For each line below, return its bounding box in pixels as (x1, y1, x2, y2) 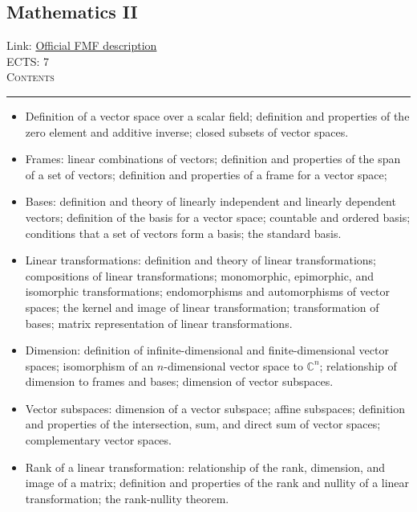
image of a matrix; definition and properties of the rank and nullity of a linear (25, 474, 410, 491)
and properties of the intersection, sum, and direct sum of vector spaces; (25, 416, 381, 432)
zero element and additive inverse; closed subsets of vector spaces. (25, 123, 349, 140)
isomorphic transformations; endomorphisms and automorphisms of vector (25, 283, 391, 300)
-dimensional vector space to (164, 357, 303, 374)
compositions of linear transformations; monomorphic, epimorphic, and (25, 267, 374, 284)
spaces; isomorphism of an (25, 357, 154, 374)
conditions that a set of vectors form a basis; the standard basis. (25, 224, 342, 241)
